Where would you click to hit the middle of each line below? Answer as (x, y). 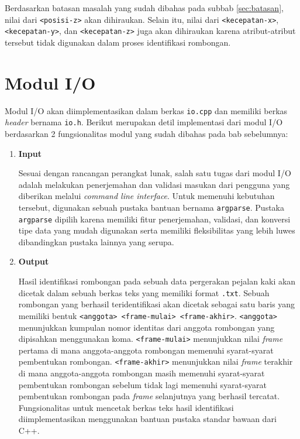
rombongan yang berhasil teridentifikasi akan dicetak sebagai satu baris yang (157, 304)
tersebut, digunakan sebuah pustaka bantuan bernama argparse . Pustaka (151, 207)
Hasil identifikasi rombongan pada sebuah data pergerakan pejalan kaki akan (157, 281)
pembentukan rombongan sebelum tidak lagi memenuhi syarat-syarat (143, 384)
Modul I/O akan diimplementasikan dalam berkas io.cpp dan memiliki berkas (146, 110)
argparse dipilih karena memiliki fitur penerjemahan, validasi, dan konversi (154, 219)
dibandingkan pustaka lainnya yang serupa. (96, 241)
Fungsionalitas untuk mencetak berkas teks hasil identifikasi (126, 407)
